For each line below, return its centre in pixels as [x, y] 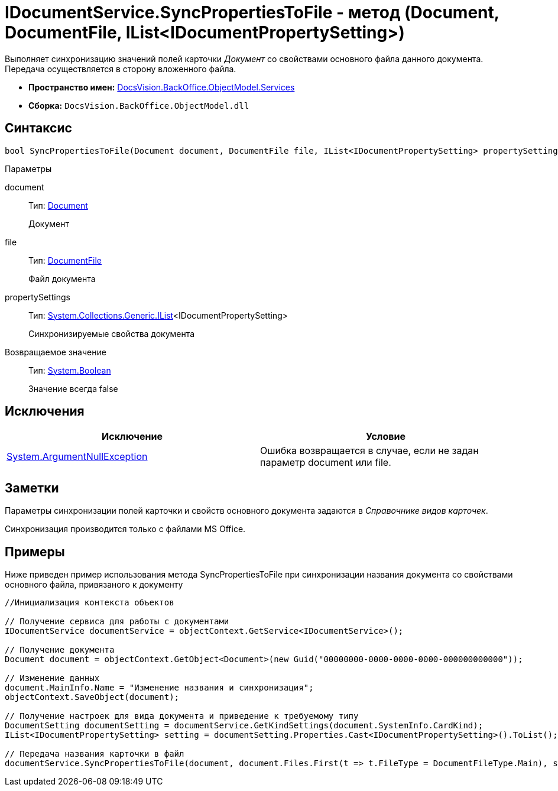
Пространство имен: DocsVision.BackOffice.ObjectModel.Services [162, 87]
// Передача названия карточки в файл [95, 754]
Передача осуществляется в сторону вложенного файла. [121, 69]
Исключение [132, 437]
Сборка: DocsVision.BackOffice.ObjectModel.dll [139, 105]
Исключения [45, 411]
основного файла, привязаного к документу [94, 585]
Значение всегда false [73, 388]
